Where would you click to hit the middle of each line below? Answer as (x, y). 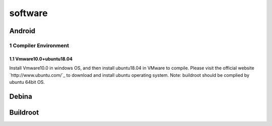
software (28, 13)
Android (22, 31)
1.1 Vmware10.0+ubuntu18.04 (41, 59)
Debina (21, 96)
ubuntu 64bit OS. (27, 82)
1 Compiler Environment (39, 45)
